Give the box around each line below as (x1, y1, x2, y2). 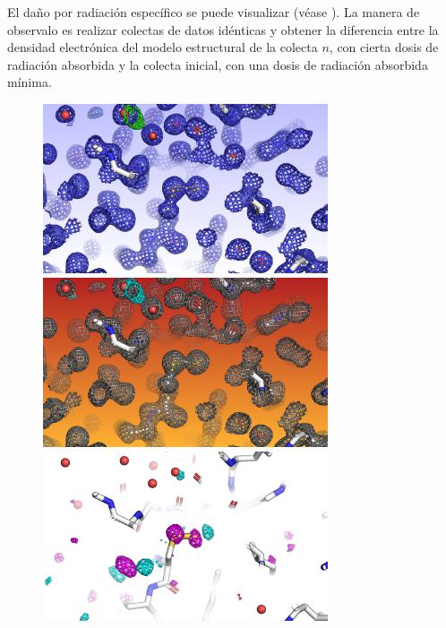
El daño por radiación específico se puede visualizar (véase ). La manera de (7, 3, 420, 21)
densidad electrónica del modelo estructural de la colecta (7, 38, 318, 56)
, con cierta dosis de (329, 38, 439, 56)
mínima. (7, 73, 52, 91)
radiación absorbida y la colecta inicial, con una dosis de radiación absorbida (7, 55, 428, 73)
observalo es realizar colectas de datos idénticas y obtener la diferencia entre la (7, 20, 439, 39)
